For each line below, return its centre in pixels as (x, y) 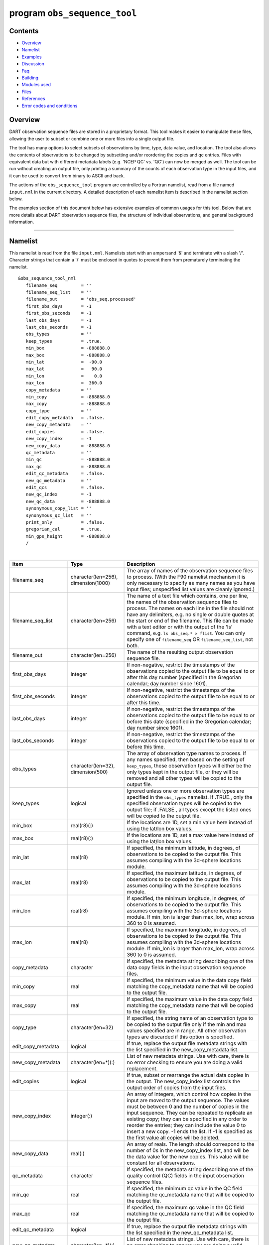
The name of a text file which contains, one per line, (188, 596)
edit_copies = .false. (65, 432)
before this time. (146, 747)
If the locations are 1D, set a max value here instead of (190, 835)
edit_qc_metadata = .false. (65, 474)
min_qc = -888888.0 (68, 460)
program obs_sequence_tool (73, 13)
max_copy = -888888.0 (68, 404)
